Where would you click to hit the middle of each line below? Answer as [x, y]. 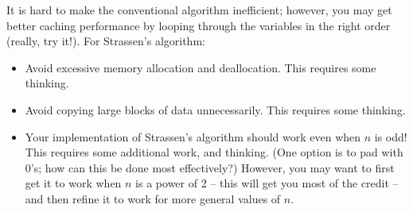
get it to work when [73, 183]
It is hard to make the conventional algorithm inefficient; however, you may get [199, 10]
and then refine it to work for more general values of [153, 198]
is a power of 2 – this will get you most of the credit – [267, 183]
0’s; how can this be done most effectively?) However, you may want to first [210, 167]
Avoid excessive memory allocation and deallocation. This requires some [201, 67]
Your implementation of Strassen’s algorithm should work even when [193, 136]
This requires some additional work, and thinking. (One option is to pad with [214, 152]
